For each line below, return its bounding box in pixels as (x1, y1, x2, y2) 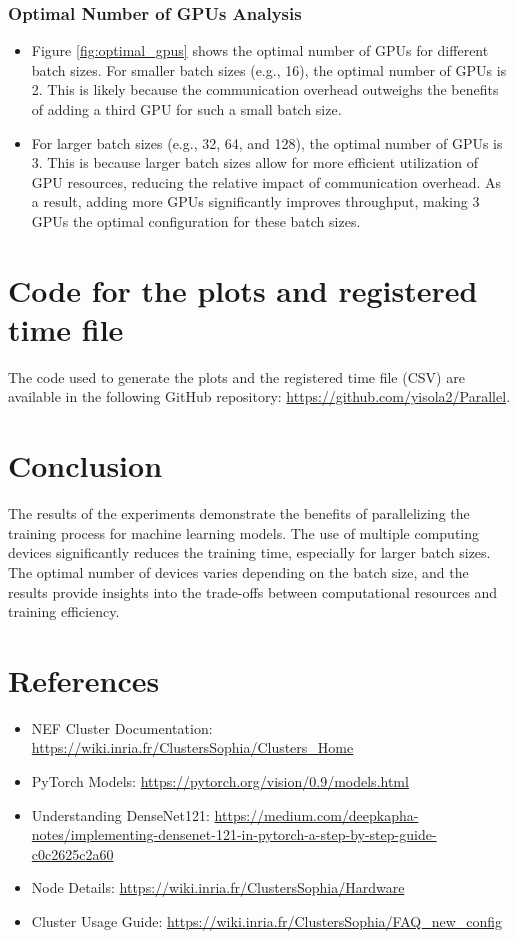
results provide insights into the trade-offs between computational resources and (8, 581, 498, 602)
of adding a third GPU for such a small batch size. (31, 99, 342, 119)
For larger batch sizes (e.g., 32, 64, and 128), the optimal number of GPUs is (31, 132, 503, 153)
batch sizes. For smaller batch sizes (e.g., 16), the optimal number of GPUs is (31, 59, 507, 80)
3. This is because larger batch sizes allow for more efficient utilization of (31, 152, 478, 173)
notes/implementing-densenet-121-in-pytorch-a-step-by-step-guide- (31, 824, 437, 845)
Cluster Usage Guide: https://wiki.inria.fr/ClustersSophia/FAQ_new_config (31, 911, 503, 932)
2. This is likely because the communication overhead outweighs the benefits (31, 79, 499, 100)
